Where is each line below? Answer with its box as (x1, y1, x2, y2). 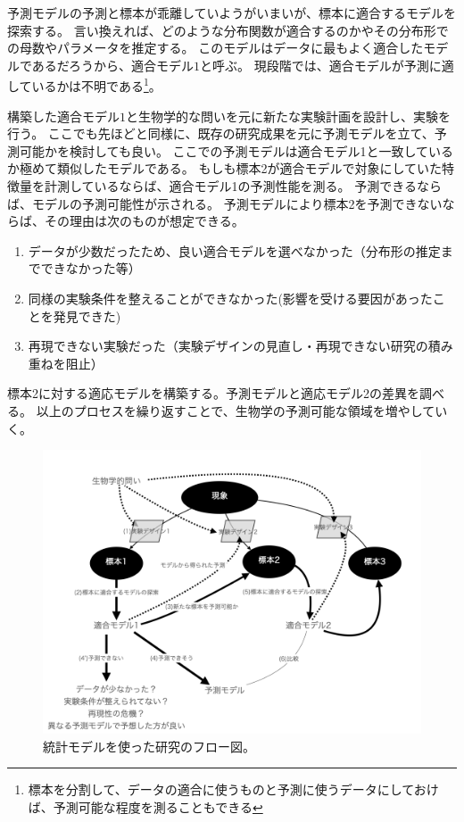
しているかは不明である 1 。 (7, 74, 162, 95)
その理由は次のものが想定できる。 (44, 212, 244, 230)
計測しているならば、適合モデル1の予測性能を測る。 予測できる (44, 177, 417, 195)
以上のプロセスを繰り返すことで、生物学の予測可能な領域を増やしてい (36, 401, 448, 419)
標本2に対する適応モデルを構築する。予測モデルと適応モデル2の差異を (7, 384, 419, 403)
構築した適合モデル (7, 106, 120, 125)
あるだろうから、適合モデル (31, 55, 195, 74)
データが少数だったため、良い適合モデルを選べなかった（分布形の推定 (28, 241, 441, 260)
